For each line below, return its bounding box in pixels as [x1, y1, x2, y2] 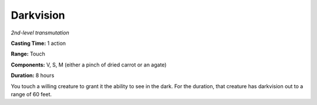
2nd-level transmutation [11, 29, 70, 36]
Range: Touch [11, 50, 45, 58]
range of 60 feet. [11, 90, 52, 97]
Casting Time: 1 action [11, 40, 66, 47]
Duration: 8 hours [11, 72, 55, 79]
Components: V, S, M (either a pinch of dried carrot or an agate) [11, 61, 167, 68]
